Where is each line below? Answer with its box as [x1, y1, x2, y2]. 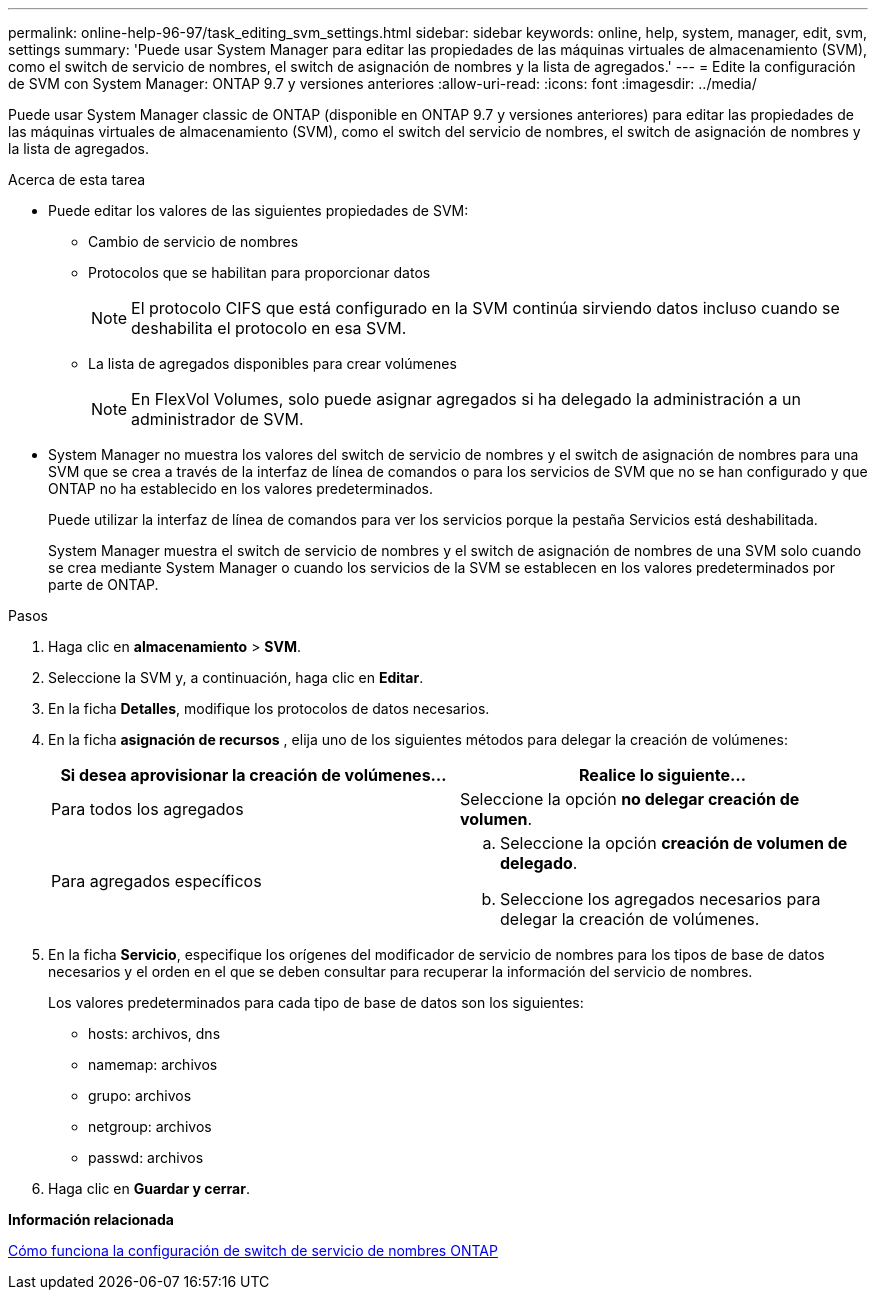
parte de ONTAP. [48, 576, 159, 593]
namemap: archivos [88, 1056, 218, 1073]
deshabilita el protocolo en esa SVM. [131, 318, 407, 338]
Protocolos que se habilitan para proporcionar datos [88, 264, 431, 281]
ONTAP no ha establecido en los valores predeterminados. [48, 480, 434, 497]
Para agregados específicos [51, 871, 262, 891]
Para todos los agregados [51, 799, 244, 819]
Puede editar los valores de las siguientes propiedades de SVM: [48, 202, 469, 219]
